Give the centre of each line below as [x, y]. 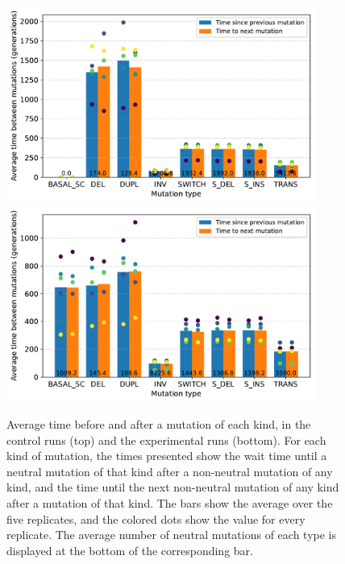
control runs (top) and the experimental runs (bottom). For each [166, 440]
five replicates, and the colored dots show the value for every [156, 518]
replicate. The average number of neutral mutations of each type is [172, 535]
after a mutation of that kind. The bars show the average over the [170, 503]
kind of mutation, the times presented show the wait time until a [167, 456]
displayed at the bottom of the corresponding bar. [130, 550]
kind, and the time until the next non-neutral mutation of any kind [173, 487]
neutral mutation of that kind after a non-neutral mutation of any [170, 471]
